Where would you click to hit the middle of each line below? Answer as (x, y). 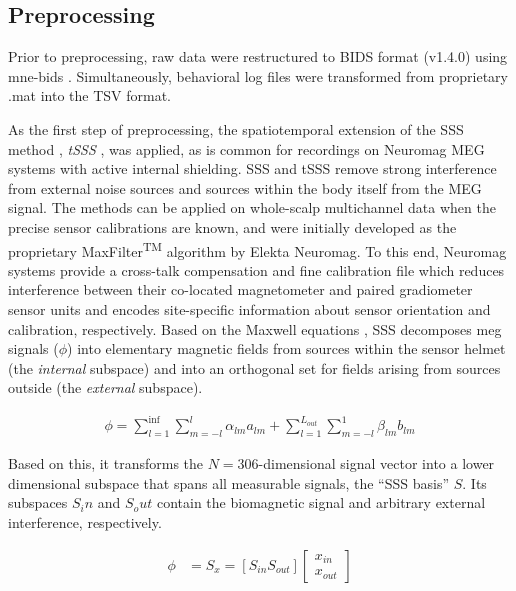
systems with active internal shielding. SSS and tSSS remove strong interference (252, 168)
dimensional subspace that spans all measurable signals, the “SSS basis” (229, 482)
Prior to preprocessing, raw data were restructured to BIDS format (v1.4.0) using (258, 56)
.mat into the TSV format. (89, 95)
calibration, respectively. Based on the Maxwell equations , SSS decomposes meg (255, 328)
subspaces (38, 502)
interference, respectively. (85, 522)
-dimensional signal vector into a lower (376, 463)
